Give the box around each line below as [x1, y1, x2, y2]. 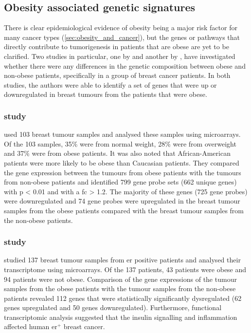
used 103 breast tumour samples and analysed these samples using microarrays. [4, 129, 241, 139]
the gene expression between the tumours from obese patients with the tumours [4, 167, 241, 177]
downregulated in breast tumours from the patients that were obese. [4, 89, 207, 99]
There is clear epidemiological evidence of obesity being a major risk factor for [4, 22, 237, 33]
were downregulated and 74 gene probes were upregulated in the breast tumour [4, 196, 240, 206]
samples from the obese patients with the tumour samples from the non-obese [4, 283, 236, 294]
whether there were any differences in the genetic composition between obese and [4, 60, 246, 71]
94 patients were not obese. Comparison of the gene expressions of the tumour [4, 274, 237, 284]
